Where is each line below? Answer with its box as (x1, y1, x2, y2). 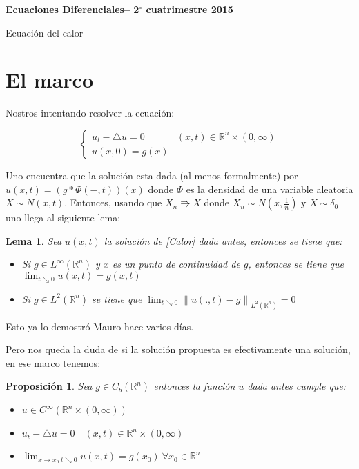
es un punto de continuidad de (112, 257, 240, 271)
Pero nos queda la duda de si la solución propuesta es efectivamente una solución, (6, 342, 351, 357)
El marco (6, 66, 93, 94)
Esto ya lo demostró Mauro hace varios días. (6, 319, 194, 333)
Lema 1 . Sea (6, 233, 62, 248)
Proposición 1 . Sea (6, 379, 93, 393)
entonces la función (153, 379, 235, 393)
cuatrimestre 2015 (146, 2, 233, 16)
